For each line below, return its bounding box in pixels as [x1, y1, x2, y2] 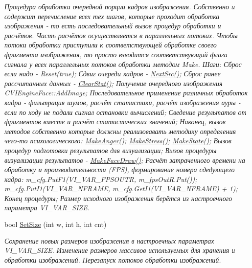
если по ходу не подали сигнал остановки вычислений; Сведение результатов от [4, 107, 247, 117]
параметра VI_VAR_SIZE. [4, 202, 90, 213]
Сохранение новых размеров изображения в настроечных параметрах [4, 235, 214, 246]
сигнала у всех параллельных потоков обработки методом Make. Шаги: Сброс [4, 59, 242, 69]
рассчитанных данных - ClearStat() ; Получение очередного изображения [4, 78, 223, 88]
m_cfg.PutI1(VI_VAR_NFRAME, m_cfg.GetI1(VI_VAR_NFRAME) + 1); [4, 183, 238, 194]
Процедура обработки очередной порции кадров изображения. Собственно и [4, 1, 235, 11]
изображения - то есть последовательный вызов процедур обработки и [4, 21, 221, 31]
